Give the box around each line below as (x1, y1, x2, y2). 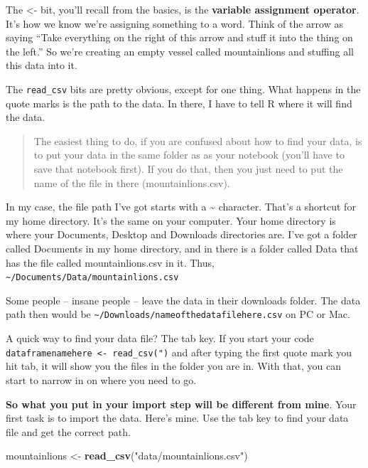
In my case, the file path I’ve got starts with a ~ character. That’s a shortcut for (6, 199, 356, 214)
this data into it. (6, 58, 77, 73)
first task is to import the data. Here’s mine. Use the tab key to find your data (6, 410, 349, 425)
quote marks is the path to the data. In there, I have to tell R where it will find (6, 95, 352, 110)
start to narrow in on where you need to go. (6, 372, 197, 387)
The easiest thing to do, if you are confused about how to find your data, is (33, 133, 362, 148)
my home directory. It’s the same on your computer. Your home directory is (6, 213, 336, 228)
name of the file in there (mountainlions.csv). (33, 175, 230, 190)
